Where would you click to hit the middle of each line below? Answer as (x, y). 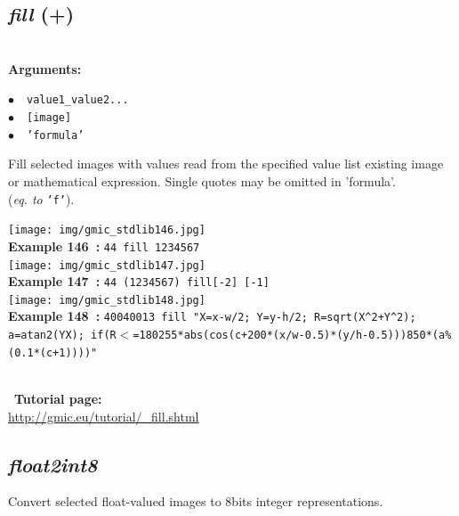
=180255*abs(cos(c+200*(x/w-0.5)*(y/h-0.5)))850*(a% (292, 336)
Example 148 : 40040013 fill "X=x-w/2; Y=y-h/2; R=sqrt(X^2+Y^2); (212, 316)
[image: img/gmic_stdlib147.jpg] (107, 265)
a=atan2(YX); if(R (62, 336)
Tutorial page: (58, 399)
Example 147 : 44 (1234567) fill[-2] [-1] (139, 281)
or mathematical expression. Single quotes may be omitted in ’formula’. (202, 180)
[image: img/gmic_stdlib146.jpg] (107, 230)
